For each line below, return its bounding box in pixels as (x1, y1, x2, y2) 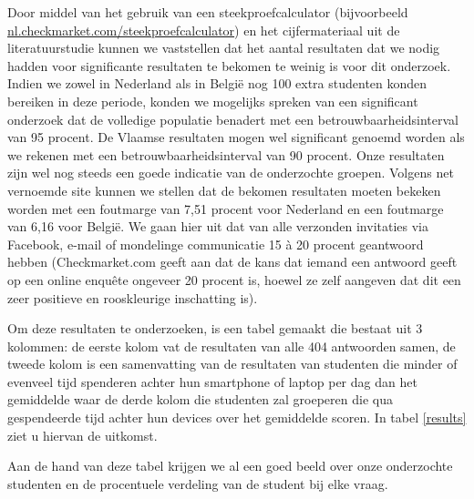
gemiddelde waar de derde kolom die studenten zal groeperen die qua (7, 390, 393, 409)
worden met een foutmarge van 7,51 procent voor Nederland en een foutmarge (7, 199, 444, 218)
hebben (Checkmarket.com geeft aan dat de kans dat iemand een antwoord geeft (7, 252, 458, 271)
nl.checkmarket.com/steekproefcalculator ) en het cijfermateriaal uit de (7, 20, 400, 39)
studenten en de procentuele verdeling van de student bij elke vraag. (7, 474, 388, 493)
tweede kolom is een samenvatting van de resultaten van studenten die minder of (7, 354, 458, 373)
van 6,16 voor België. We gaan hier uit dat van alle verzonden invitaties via (7, 217, 428, 236)
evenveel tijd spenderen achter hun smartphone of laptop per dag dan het (7, 372, 417, 391)
